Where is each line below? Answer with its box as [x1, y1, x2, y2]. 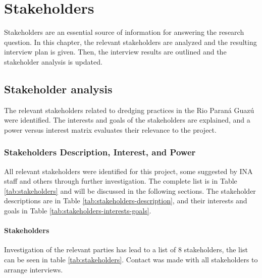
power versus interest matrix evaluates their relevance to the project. [4, 124, 217, 135]
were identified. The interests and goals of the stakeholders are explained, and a [4, 115, 250, 125]
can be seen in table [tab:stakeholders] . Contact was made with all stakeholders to [4, 254, 258, 265]
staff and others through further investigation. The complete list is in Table [4, 176, 237, 186]
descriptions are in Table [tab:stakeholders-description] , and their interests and [4, 195, 247, 206]
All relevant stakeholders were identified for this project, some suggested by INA [4, 165, 253, 176]
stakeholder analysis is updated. [4, 56, 102, 67]
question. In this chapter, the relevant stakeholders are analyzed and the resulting [4, 36, 257, 47]
